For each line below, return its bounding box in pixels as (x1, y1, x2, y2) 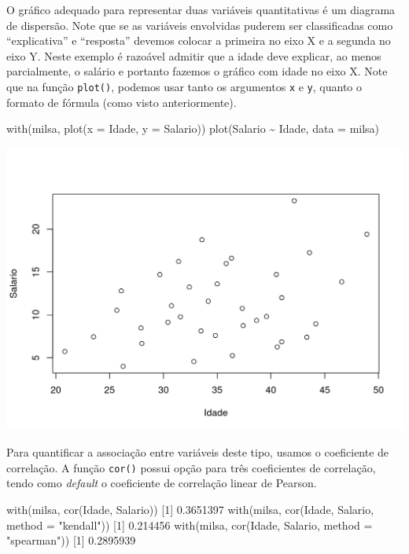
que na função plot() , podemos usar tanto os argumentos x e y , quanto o (6, 78, 363, 94)
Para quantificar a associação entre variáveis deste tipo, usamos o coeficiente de (6, 444, 389, 460)
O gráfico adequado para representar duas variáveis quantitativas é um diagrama (6, 2, 396, 17)
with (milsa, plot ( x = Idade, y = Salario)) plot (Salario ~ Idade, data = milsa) (6, 120, 380, 137)
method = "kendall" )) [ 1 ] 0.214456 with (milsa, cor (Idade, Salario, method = (6, 516, 373, 533)
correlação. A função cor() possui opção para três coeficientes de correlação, (6, 459, 376, 475)
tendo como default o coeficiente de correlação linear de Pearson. (6, 475, 317, 491)
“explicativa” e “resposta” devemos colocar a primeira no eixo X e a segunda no (6, 32, 391, 49)
